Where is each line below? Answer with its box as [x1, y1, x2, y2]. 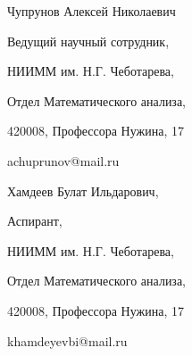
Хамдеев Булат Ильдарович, [7, 181, 159, 200]
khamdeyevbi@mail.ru [7, 331, 128, 350]
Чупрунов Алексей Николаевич [7, 2, 176, 20]
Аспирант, [7, 211, 63, 230]
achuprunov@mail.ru [7, 151, 120, 170]
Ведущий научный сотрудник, [7, 31, 170, 50]
